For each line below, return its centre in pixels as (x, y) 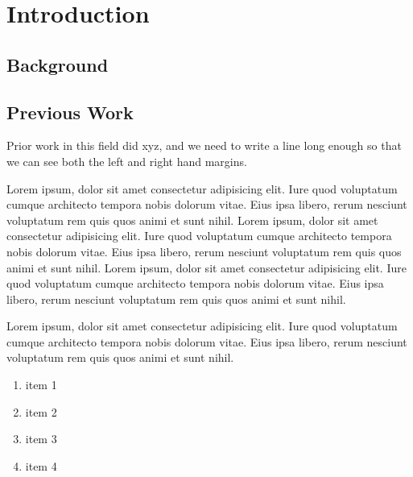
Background (58, 64)
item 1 (41, 385)
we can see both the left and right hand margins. (127, 161)
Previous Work (70, 112)
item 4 (41, 465)
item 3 (41, 439)
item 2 (41, 411)
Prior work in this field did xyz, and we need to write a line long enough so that (204, 145)
